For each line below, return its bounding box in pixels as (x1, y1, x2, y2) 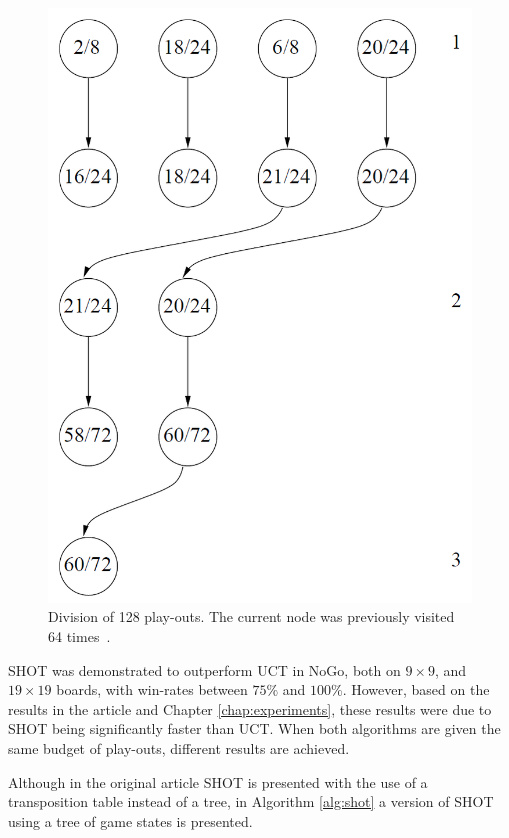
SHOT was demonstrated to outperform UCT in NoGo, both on (8, 659, 401, 680)
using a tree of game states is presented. (8, 810, 253, 831)
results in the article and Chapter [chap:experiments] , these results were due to (8, 698, 492, 719)
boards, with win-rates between (56, 679, 248, 700)
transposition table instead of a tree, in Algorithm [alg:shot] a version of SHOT (8, 791, 494, 812)
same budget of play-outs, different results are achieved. (8, 737, 350, 758)
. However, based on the (342, 679, 490, 700)
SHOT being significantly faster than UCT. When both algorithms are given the (8, 718, 501, 739)
